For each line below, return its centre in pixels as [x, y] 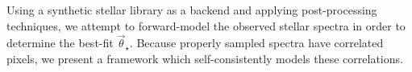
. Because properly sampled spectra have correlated [256, 43]
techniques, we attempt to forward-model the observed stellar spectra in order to [206, 25]
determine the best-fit [60, 43]
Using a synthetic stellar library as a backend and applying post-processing [192, 10]
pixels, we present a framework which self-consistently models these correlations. [205, 58]
